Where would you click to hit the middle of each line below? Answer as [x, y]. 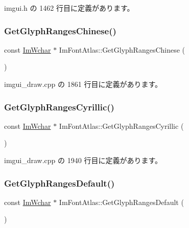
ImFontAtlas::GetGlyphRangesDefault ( [121, 202]
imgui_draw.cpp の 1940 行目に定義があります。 [83, 160]
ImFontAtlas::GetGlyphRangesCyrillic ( [121, 126]
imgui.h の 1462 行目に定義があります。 [69, 8]
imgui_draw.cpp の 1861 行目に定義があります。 [83, 84]
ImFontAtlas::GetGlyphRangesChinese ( [122, 49]
